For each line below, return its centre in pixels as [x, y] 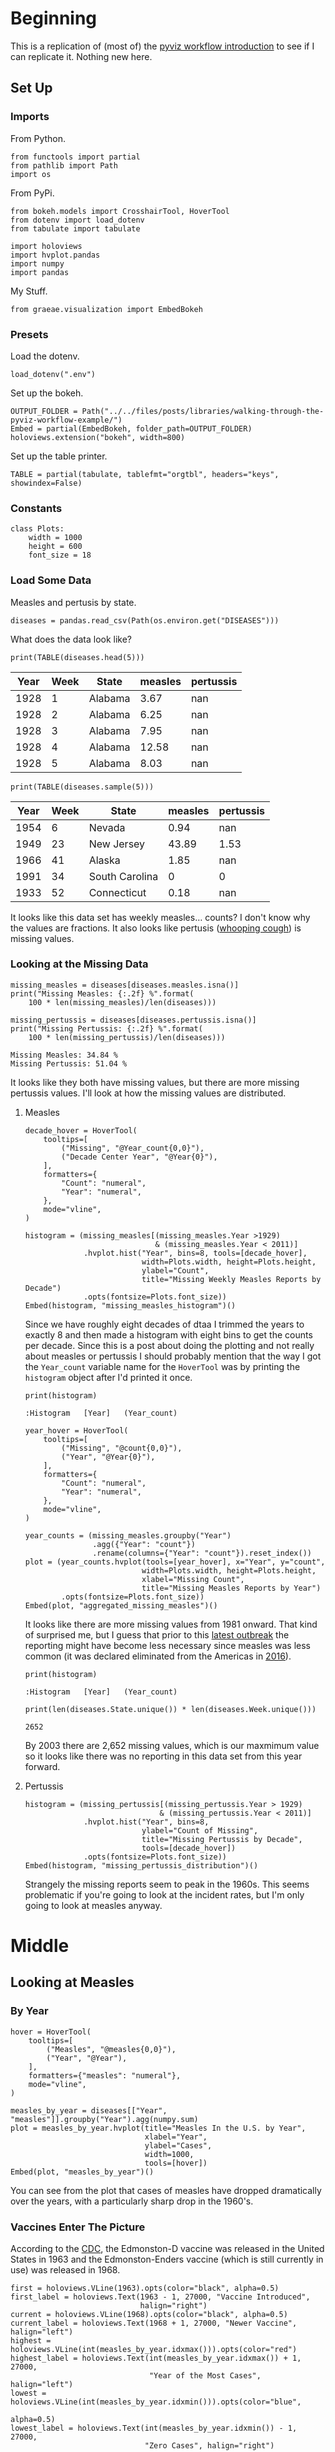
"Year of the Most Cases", [205, 2375]
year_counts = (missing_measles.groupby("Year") [128, 1535]
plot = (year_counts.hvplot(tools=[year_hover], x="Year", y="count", [175, 1562]
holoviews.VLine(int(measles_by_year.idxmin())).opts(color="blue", [156, 2402]
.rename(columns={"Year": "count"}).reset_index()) [202, 1553]
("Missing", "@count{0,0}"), [122, 1448]
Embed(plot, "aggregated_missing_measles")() [121, 1605]
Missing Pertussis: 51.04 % [69, 1063]
